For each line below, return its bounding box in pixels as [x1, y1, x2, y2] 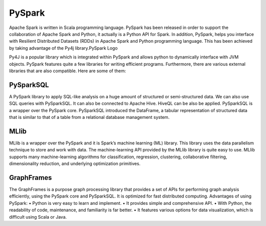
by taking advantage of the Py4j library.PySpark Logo [9, 45, 118, 51]
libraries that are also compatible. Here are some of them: [9, 68, 126, 74]
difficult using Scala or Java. [9, 214, 67, 220]
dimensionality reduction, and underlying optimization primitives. [9, 161, 140, 167]
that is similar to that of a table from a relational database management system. [9, 114, 170, 120]
